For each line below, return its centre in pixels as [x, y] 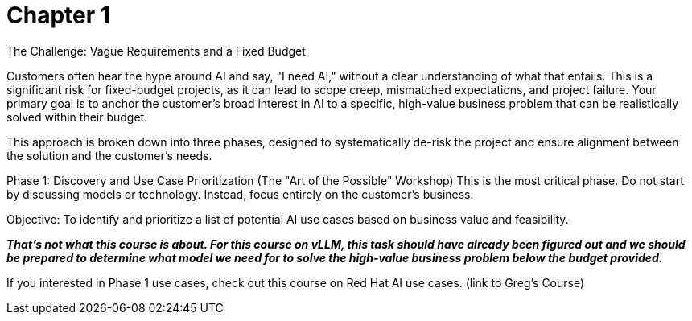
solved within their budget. [77, 117]
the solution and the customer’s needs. [109, 155]
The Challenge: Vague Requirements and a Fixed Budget [156, 51]
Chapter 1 [58, 15]
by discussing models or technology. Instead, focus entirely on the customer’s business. [240, 194]
